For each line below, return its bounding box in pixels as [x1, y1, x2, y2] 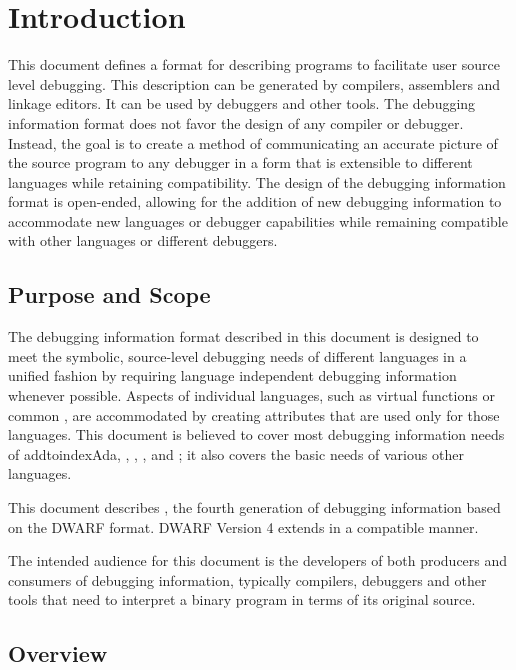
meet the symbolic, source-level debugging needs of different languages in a [8, 345, 467, 366]
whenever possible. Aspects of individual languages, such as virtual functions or [8, 385, 495, 406]
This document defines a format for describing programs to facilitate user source [8, 54, 500, 75]
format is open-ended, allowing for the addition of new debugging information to [8, 191, 502, 212]
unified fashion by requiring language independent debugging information [8, 365, 457, 386]
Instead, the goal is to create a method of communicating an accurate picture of [8, 132, 498, 153]
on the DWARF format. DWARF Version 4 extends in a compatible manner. [8, 516, 479, 537]
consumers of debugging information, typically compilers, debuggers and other [8, 569, 487, 590]
